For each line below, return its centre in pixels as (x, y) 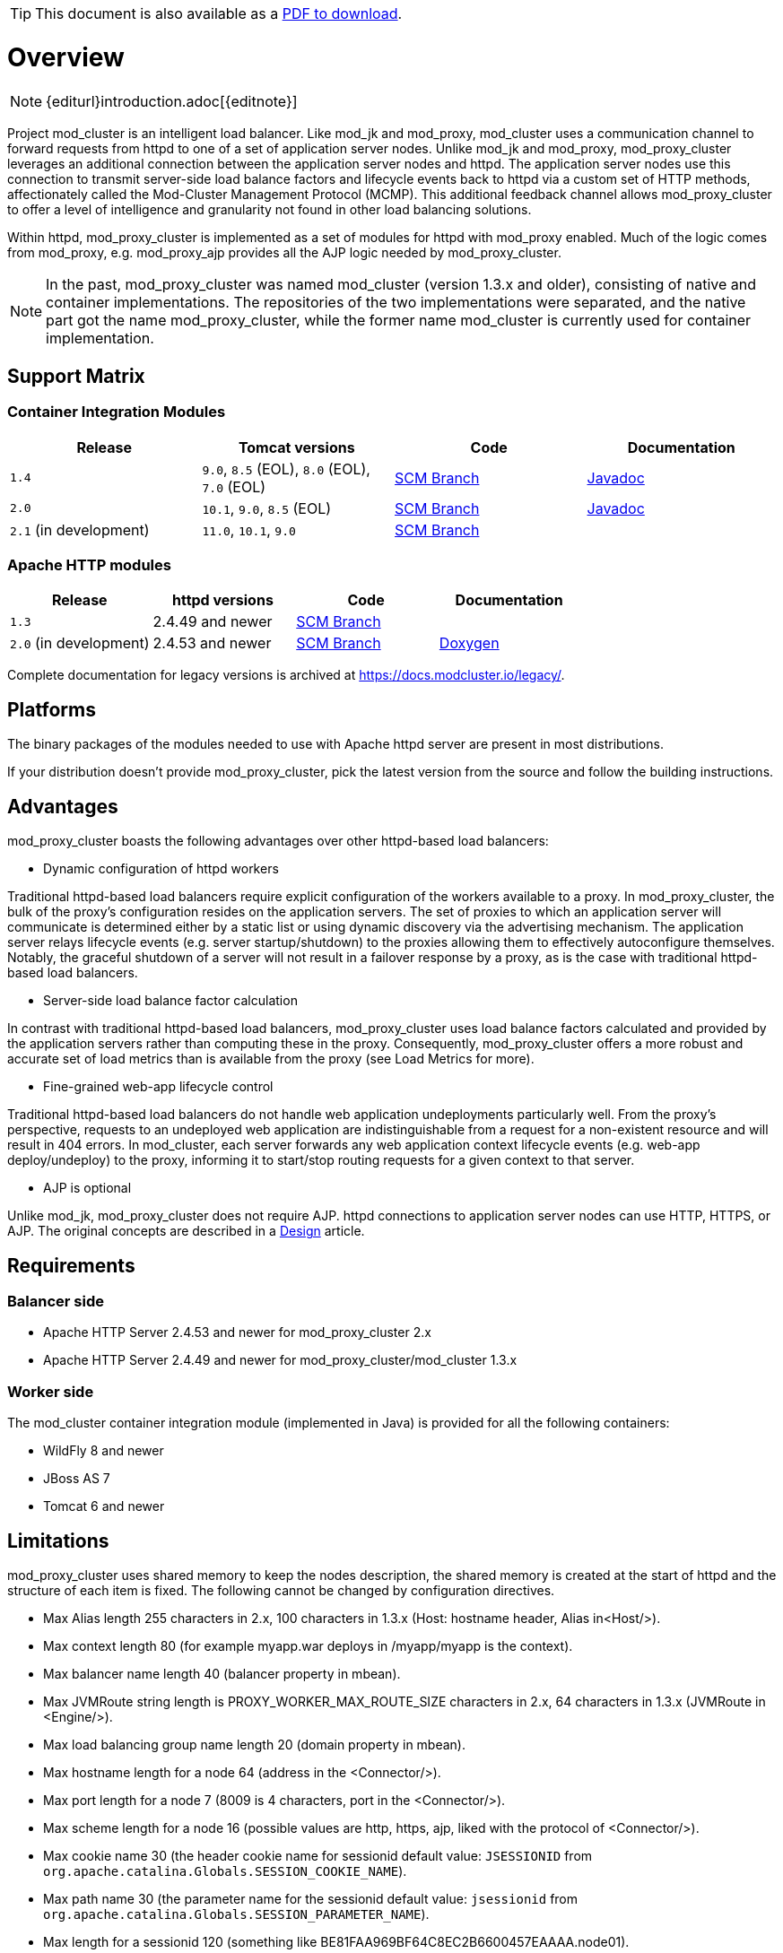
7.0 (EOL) (234, 486)
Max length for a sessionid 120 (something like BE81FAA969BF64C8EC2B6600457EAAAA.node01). (336, 1941)
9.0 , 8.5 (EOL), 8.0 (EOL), (286, 469)
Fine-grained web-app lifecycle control (158, 1087)
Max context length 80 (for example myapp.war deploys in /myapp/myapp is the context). (308, 1645)
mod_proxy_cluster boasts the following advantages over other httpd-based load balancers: (278, 841)
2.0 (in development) (80, 643)
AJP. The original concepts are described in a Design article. (186, 1231)
